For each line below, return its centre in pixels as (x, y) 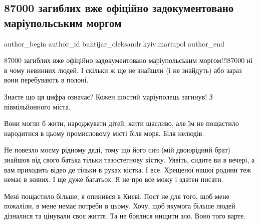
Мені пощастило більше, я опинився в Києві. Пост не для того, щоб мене (117, 196)
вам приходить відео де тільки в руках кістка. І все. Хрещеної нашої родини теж (128, 169)
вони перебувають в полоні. (46, 80)
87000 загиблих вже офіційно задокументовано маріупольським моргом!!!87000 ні (128, 60)
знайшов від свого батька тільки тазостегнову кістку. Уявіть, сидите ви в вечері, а (129, 159)
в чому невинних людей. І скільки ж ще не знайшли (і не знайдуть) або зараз (123, 70)
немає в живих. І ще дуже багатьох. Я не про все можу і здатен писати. (114, 179)
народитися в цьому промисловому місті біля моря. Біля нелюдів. (104, 133)
